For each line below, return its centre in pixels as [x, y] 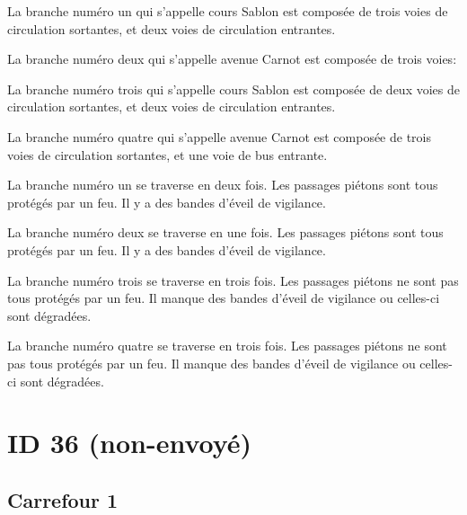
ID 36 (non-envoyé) [130, 443]
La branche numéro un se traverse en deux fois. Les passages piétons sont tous [223, 185]
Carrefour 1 [63, 499]
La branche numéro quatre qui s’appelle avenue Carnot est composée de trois [219, 136]
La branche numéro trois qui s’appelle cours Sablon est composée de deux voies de [233, 89]
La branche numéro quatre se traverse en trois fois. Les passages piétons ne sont [227, 346]
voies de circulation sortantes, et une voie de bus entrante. [167, 154]
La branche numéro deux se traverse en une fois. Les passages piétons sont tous [225, 232]
